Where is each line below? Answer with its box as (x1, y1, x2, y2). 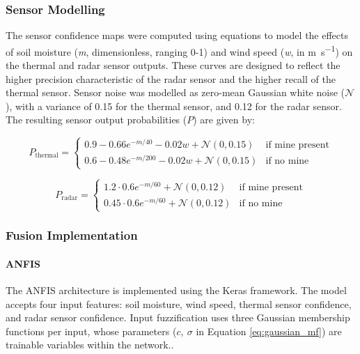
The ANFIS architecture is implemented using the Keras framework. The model (6, 283, 347, 298)
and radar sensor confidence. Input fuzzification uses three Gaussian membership (6, 310, 350, 325)
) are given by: (193, 112, 255, 127)
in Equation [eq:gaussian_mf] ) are (196, 323, 342, 338)
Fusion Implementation (6, 226, 138, 244)
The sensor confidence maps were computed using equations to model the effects (6, 28, 349, 43)
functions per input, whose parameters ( (6, 323, 177, 338)
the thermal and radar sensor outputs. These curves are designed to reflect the (6, 58, 341, 72)
